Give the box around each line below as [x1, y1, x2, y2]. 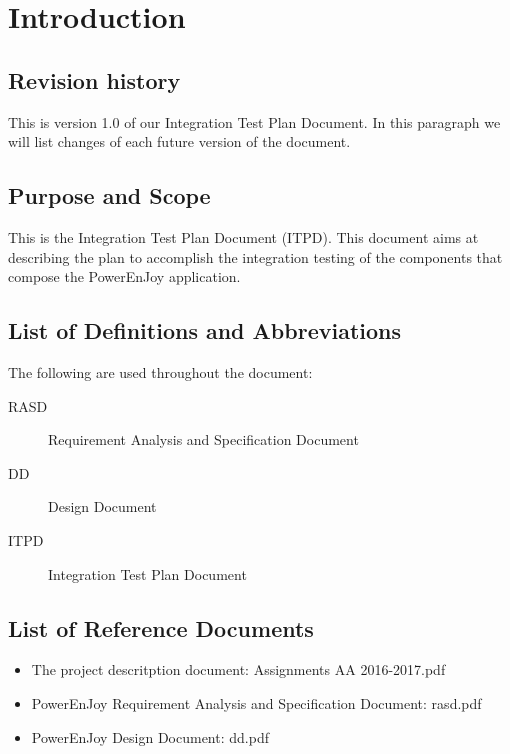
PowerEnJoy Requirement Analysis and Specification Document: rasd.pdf [31, 692, 482, 713]
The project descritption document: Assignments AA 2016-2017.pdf [31, 659, 446, 680]
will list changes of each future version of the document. [8, 131, 351, 152]
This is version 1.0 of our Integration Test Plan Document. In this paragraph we [8, 111, 501, 132]
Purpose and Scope [8, 180, 211, 211]
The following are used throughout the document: [8, 361, 313, 382]
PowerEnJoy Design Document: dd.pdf [31, 726, 269, 747]
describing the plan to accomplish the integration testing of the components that [8, 246, 503, 267]
